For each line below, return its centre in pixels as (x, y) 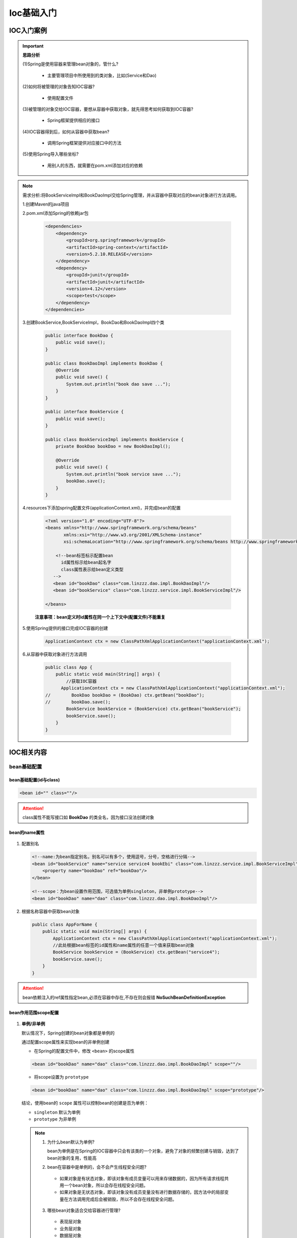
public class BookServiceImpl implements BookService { (115, 439)
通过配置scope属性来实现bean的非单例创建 (66, 1042)
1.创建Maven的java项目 (46, 204)
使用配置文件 (60, 98)
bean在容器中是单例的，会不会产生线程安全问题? (97, 1167)
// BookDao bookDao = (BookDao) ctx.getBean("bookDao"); (125, 695)
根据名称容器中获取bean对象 (51, 911)
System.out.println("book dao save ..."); (118, 384)
